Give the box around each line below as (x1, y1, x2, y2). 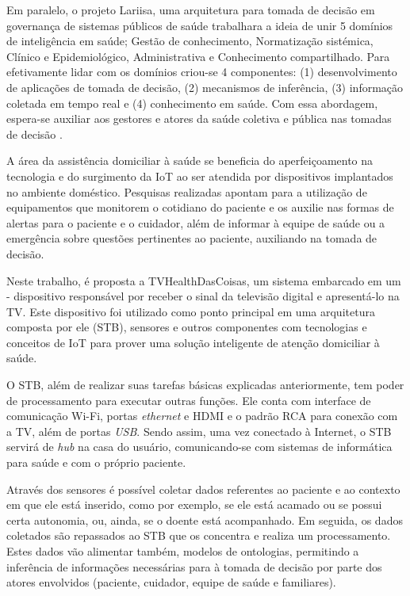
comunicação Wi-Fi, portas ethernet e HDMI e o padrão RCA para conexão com (6, 407, 398, 424)
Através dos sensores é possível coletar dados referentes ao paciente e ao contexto (6, 480, 400, 497)
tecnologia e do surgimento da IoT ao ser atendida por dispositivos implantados (6, 167, 393, 184)
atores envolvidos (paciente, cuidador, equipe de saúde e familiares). (6, 574, 336, 590)
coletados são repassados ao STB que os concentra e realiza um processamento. (6, 527, 391, 544)
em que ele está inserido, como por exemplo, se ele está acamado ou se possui (6, 496, 382, 513)
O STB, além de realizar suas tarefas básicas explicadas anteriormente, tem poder (6, 376, 404, 393)
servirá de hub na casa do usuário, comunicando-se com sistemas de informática (6, 438, 393, 455)
